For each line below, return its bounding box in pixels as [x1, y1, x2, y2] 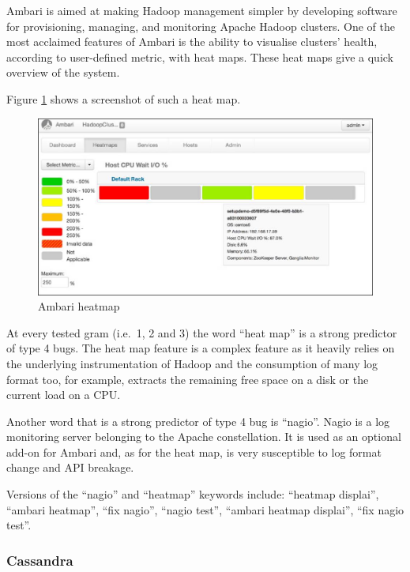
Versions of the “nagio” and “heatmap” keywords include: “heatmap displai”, [6, 486, 379, 502]
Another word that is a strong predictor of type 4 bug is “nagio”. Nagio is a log [6, 412, 390, 429]
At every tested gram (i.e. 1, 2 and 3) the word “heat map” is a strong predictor [6, 324, 397, 341]
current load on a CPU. [6, 386, 121, 403]
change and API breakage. [6, 459, 134, 476]
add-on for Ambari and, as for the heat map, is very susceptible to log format [6, 443, 382, 460]
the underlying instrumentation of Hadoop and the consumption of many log [6, 355, 378, 371]
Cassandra [6, 550, 73, 570]
